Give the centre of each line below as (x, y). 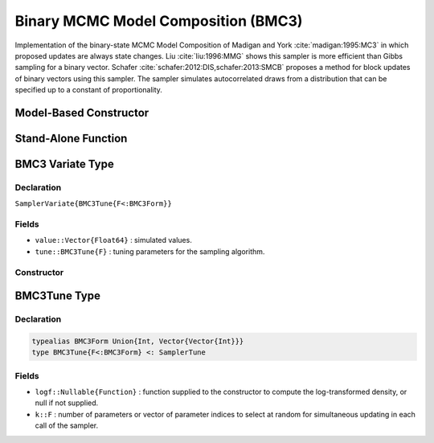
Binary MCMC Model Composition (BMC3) (159, 21)
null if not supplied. (67, 403)
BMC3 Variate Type (64, 164)
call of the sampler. (67, 425)
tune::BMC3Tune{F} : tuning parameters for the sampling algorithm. (150, 251)
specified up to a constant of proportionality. (88, 90)
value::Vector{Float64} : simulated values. (113, 240)
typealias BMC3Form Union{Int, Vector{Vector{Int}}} (138, 341)
